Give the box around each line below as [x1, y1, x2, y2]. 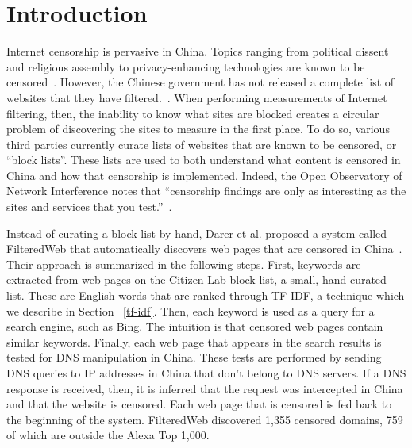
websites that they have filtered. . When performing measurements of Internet [6, 89, 387, 105]
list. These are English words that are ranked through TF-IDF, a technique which [6, 287, 405, 304]
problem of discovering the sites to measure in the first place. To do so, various [6, 121, 390, 137]
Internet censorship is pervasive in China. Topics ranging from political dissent [6, 43, 389, 59]
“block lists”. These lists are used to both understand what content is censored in [6, 151, 401, 168]
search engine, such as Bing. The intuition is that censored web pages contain [6, 318, 383, 335]
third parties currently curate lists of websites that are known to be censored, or [6, 136, 397, 152]
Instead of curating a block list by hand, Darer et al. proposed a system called [6, 224, 387, 241]
